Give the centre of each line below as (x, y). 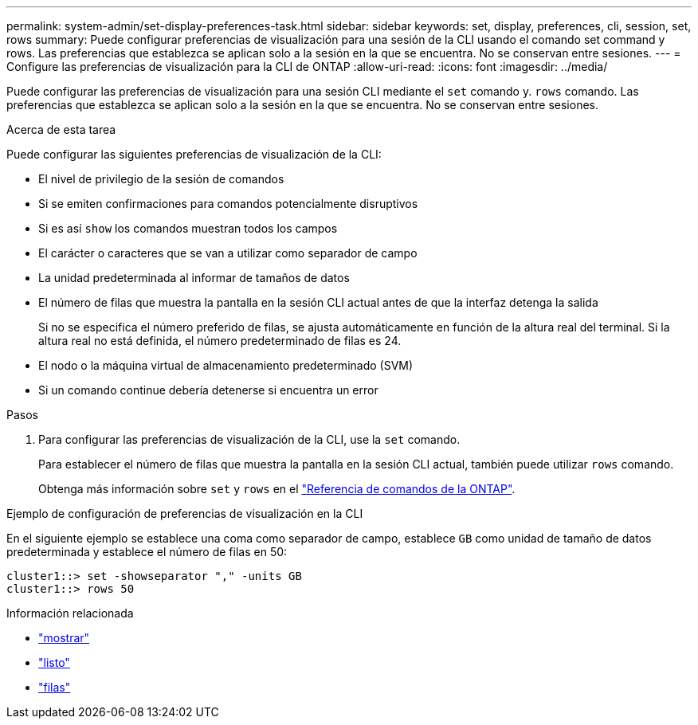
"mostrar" (64, 638)
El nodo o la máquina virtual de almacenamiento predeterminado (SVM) (226, 365)
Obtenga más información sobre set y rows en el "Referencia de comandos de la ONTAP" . (277, 489)
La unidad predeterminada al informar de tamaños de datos (194, 278)
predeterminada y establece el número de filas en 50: (147, 552)
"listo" (54, 662)
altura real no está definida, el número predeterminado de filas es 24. (220, 341)
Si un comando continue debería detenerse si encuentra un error (208, 390)
